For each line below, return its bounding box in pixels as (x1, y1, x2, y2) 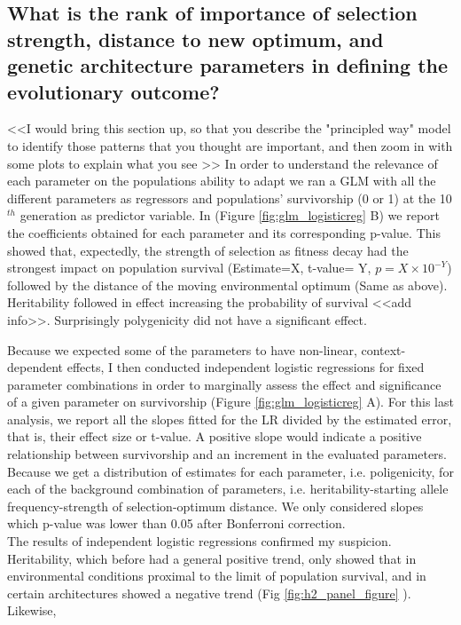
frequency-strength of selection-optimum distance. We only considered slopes (7, 496, 424, 515)
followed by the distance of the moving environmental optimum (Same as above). (7, 275, 448, 294)
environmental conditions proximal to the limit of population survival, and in (7, 566, 426, 585)
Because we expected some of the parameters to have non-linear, (7, 340, 357, 359)
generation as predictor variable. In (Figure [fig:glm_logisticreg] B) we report (20, 206, 441, 225)
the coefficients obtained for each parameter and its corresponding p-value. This (7, 223, 441, 241)
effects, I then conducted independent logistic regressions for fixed (66, 358, 425, 376)
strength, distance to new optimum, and (7, 25, 384, 52)
